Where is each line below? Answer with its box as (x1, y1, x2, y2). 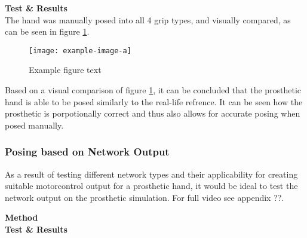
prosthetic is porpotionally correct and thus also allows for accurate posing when (5, 107, 300, 120)
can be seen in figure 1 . (5, 25, 90, 38)
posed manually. (5, 118, 64, 131)
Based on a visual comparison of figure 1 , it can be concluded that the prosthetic (5, 84, 302, 96)
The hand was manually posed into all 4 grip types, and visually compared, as (5, 13, 291, 26)
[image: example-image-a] (29, 46, 131, 55)
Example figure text (29, 63, 102, 76)
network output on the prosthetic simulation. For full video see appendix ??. (5, 191, 284, 203)
